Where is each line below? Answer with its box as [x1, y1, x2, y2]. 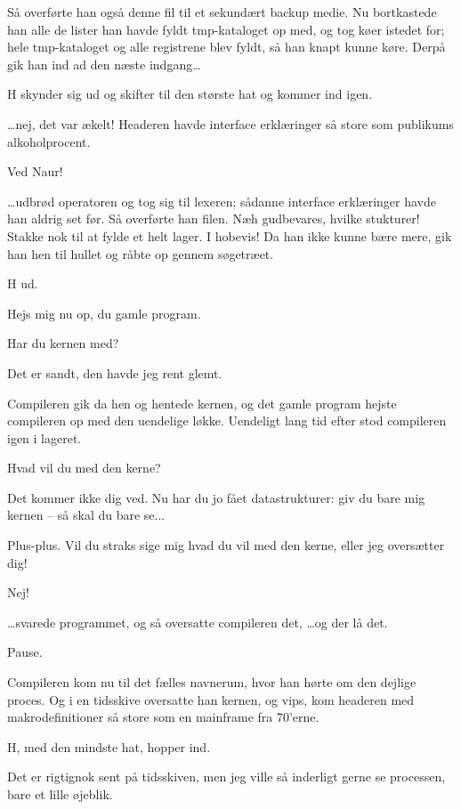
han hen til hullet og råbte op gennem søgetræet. [7, 244, 274, 263]
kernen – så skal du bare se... [7, 506, 166, 524]
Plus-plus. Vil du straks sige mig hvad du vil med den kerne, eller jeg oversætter [7, 536, 445, 554]
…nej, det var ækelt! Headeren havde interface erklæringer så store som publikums [7, 114, 454, 133]
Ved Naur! [7, 162, 63, 181]
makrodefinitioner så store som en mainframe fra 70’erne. [7, 708, 319, 726]
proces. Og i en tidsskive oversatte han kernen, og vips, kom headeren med [7, 690, 415, 708]
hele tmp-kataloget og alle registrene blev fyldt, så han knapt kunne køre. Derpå [7, 37, 446, 56]
